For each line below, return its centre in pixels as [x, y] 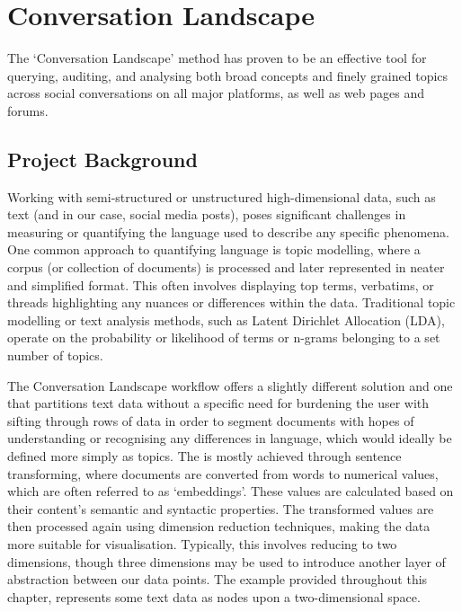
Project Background [102, 159]
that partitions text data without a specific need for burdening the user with [218, 403]
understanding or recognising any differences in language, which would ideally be [230, 438]
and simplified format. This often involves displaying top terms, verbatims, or [221, 284]
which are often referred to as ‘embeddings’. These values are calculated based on [231, 491]
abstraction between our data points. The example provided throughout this [218, 579]
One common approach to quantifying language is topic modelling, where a [214, 249]
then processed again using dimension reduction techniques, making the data [219, 526]
